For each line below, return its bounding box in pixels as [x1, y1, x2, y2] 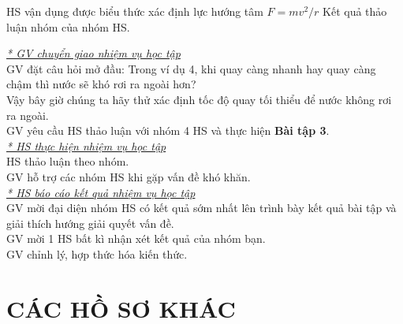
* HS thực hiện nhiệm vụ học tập [6, 137, 166, 154]
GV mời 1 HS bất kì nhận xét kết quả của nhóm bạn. [6, 230, 266, 247]
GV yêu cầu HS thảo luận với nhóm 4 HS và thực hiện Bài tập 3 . [6, 122, 330, 139]
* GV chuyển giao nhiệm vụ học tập [6, 45, 181, 61]
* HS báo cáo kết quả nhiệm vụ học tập [6, 184, 196, 200]
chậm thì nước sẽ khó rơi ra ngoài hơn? [6, 76, 196, 92]
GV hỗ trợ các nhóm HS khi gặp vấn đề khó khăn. [6, 168, 251, 184]
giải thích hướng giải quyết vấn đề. [6, 214, 174, 231]
